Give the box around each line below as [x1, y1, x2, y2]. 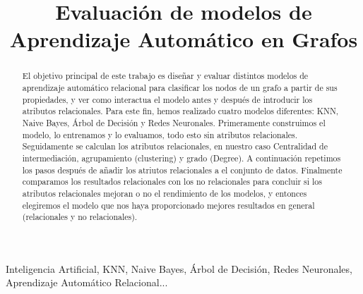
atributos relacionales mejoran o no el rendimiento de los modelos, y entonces [22, 187, 307, 199]
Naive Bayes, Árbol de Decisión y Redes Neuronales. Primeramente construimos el [22, 116, 326, 128]
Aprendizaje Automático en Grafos [9, 25, 358, 54]
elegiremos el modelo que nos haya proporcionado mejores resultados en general [22, 199, 315, 211]
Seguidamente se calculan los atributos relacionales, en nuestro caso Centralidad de [22, 140, 328, 152]
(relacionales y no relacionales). [22, 211, 138, 223]
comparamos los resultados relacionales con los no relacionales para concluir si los [22, 176, 322, 188]
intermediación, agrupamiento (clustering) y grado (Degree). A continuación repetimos [22, 152, 341, 164]
